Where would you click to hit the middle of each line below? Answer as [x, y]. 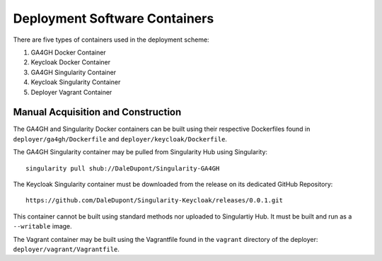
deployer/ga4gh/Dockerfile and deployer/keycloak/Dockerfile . [120, 139]
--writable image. [42, 226]
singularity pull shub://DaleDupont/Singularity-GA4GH [123, 168]
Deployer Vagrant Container [71, 92]
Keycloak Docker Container [71, 62]
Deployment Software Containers [114, 18]
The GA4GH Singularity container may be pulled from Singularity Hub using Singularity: [140, 152]
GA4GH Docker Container [68, 52]
